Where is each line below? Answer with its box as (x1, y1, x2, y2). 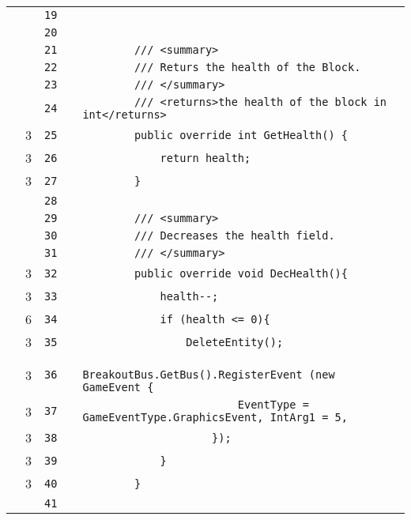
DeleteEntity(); (186, 335, 284, 349)
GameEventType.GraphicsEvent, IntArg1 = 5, (82, 411, 348, 424)
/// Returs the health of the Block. (134, 61, 361, 73)
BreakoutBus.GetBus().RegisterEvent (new (82, 368, 335, 381)
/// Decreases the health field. (134, 229, 335, 242)
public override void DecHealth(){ (134, 266, 348, 280)
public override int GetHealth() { (134, 128, 348, 141)
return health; (160, 151, 251, 164)
